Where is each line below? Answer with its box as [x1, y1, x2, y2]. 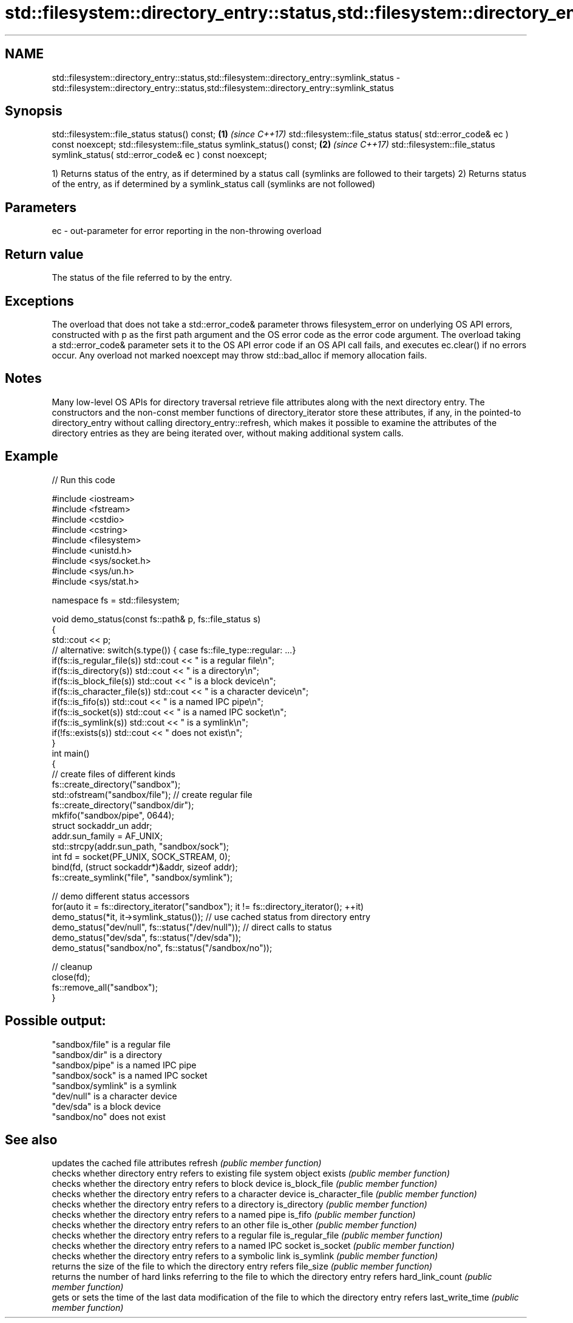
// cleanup [52, 961, 93, 972]
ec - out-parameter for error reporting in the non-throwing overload [52, 225, 322, 236]
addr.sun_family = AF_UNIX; [52, 830, 163, 841]
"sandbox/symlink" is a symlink [52, 1080, 177, 1091]
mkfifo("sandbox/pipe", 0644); [52, 809, 174, 820]
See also [5, 1132, 58, 1147]
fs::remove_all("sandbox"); [52, 981, 158, 992]
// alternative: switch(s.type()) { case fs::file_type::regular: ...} [52, 644, 296, 655]
